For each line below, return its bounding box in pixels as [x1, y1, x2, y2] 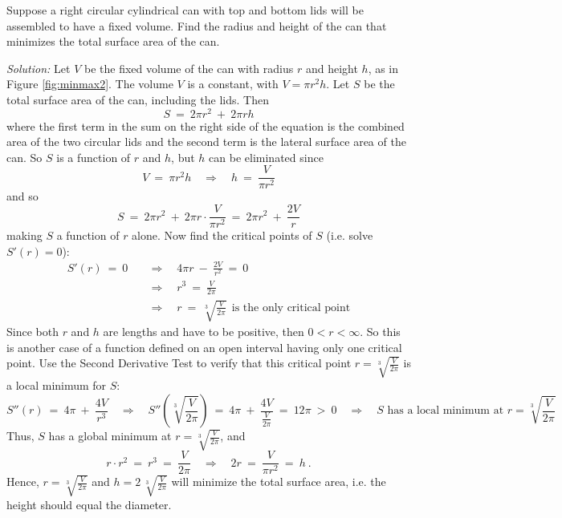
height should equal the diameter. [6, 496, 172, 512]
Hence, [6, 473, 39, 490]
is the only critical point [231, 301, 351, 314]
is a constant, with [187, 75, 279, 92]
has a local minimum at [387, 405, 504, 416]
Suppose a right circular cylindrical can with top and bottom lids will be [6, 2, 364, 18]
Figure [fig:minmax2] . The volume [6, 75, 173, 92]
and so [6, 188, 39, 204]
